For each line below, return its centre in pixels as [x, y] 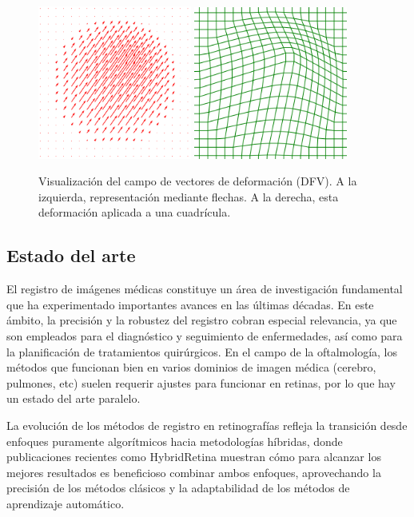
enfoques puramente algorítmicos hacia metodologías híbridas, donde [175, 441]
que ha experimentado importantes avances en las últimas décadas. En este [190, 304]
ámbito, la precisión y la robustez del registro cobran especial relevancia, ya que [202, 320]
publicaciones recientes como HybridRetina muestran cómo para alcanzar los [194, 457]
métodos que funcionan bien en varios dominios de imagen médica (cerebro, [191, 367]
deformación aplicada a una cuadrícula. [135, 212]
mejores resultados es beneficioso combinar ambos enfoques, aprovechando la [194, 472]
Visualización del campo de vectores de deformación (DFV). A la [198, 181]
